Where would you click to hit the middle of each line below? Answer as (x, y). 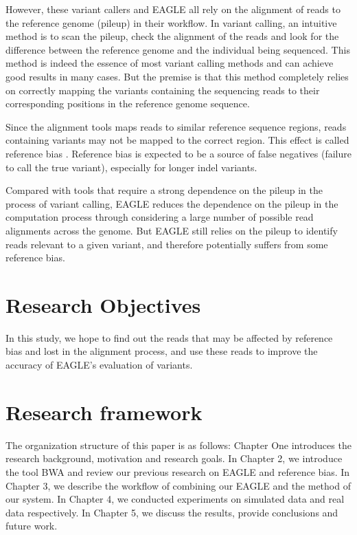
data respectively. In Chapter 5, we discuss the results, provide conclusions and (172, 512)
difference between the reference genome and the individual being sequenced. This (178, 49)
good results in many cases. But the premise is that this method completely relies (177, 76)
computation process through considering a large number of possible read (160, 217)
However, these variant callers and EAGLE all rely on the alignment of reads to (173, 9)
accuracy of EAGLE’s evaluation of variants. (99, 364)
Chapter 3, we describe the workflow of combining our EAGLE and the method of (178, 485)
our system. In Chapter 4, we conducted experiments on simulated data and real (175, 499)
